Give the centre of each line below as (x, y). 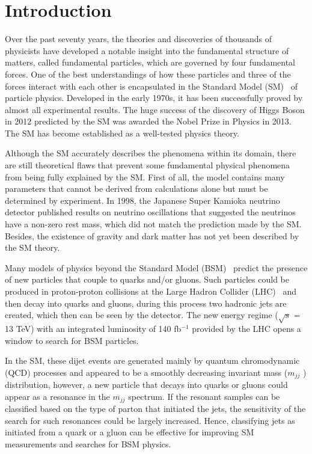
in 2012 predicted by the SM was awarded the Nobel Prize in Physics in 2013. (148, 121)
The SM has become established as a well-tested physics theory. (122, 133)
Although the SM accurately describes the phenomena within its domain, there (151, 153)
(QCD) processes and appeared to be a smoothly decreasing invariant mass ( (146, 372)
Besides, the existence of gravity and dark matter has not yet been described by (152, 235)
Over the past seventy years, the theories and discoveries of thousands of (139, 39)
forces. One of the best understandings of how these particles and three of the (148, 74)
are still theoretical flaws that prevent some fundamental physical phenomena (148, 165)
